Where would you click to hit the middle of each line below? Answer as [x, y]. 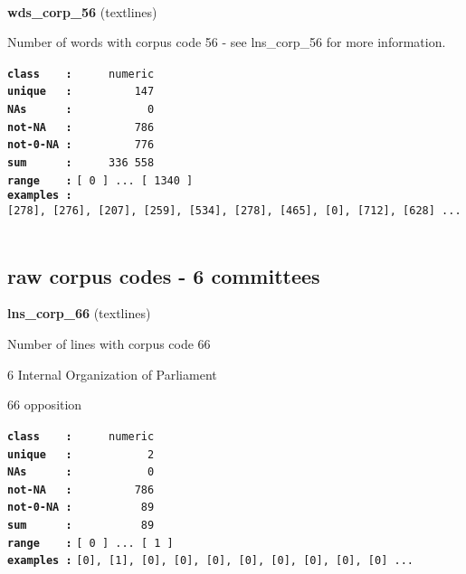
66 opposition [45, 405]
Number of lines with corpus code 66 [109, 344]
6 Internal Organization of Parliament [112, 374]
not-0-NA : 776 [81, 145]
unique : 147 [81, 92]
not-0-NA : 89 [81, 508]
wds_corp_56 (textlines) [82, 11]
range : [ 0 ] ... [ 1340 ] [100, 180]
